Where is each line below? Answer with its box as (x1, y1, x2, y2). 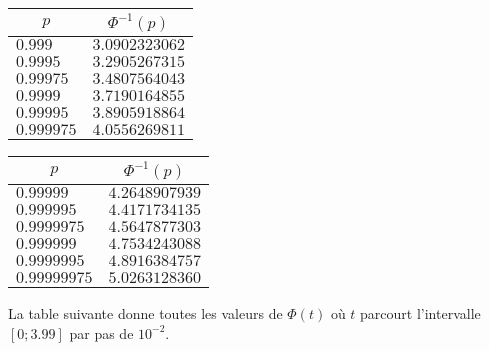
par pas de (69, 322, 134, 343)
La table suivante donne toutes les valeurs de (8, 303, 283, 323)
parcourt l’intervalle (360, 303, 481, 323)
